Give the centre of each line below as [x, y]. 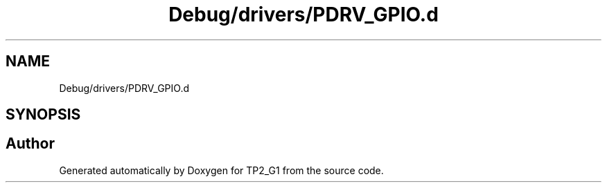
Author [30, 144]
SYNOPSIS [43, 115]
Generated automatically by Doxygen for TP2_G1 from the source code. [221, 170]
